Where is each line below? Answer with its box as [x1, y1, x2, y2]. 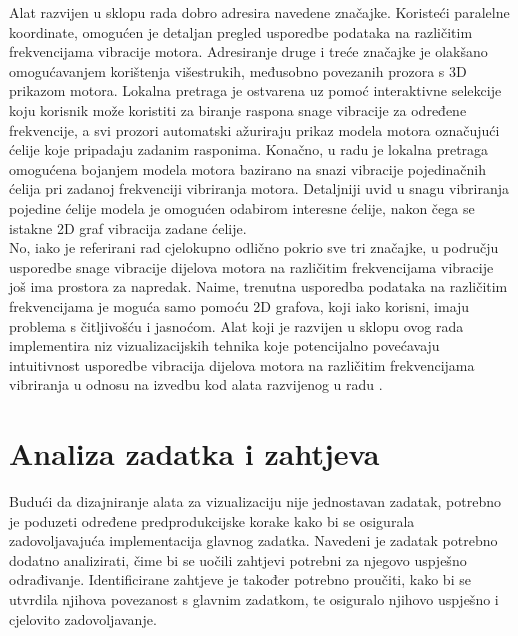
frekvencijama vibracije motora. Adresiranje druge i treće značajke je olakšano [9, 41, 488, 62]
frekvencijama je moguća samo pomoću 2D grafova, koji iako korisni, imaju [9, 295, 470, 316]
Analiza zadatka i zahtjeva [9, 433, 380, 474]
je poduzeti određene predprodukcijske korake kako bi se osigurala [9, 510, 415, 531]
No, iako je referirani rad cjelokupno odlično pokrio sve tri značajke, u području [9, 237, 499, 258]
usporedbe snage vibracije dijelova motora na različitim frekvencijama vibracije [9, 256, 494, 277]
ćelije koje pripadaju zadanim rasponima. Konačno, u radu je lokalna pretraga [9, 139, 489, 160]
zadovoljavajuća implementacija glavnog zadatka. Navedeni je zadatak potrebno [9, 530, 498, 551]
